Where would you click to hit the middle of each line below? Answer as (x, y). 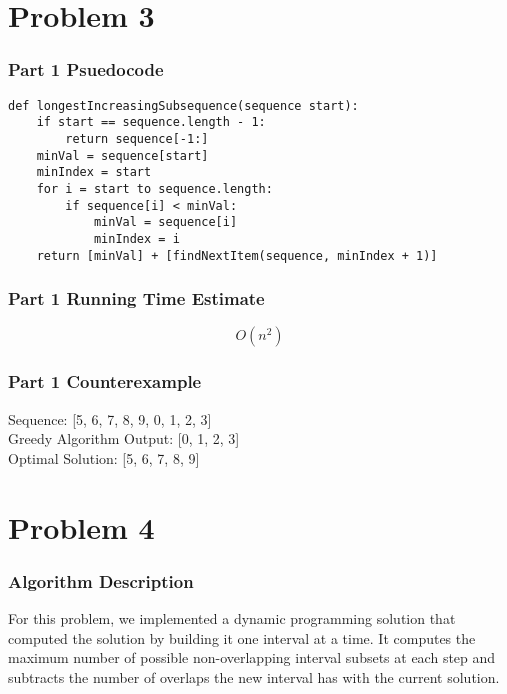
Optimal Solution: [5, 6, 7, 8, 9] (104, 457)
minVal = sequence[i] (165, 222)
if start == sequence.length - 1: (151, 122)
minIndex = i (136, 238)
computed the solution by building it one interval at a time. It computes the (242, 637)
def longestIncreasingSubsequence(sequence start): (183, 105)
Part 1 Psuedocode (86, 69)
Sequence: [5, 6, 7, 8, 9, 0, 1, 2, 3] (110, 418)
